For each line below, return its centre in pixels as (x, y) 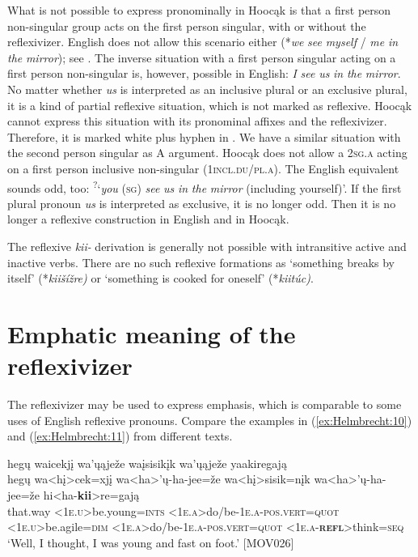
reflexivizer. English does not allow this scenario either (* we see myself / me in (203, 42)
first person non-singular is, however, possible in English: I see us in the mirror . (204, 73)
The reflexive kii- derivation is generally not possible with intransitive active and (207, 246)
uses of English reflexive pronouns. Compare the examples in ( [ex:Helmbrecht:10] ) (210, 420)
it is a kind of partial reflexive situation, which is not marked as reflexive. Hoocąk (210, 105)
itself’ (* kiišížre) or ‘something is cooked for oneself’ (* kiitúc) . (160, 278)
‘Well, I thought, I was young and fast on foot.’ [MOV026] (151, 542)
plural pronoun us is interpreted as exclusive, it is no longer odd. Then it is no (202, 203)
